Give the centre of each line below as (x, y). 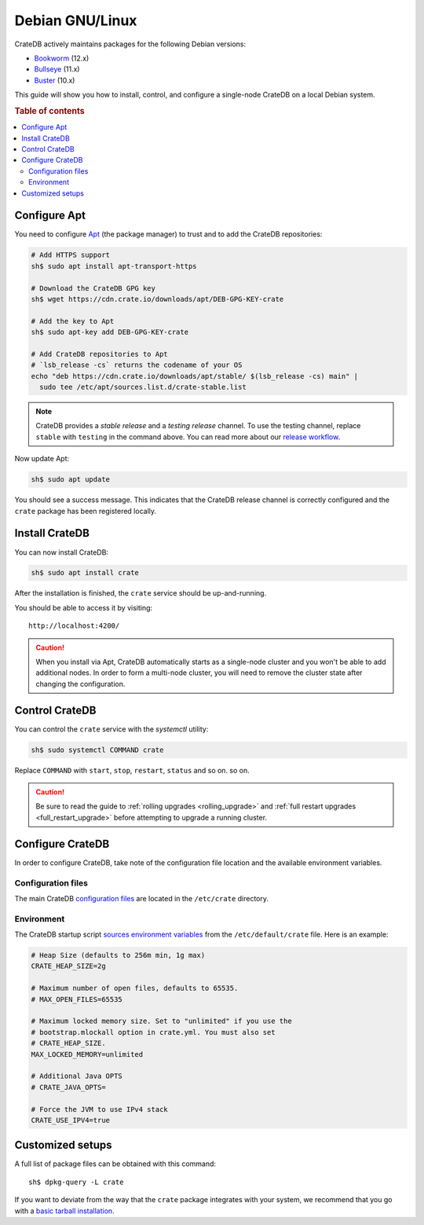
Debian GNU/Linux (76, 20)
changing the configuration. (80, 684)
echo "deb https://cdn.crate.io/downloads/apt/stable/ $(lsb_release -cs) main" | (195, 376)
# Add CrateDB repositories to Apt (99, 354)
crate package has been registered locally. (86, 511)
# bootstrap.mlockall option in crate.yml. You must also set (153, 1032)
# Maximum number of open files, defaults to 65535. (135, 988)
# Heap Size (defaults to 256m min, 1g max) (118, 955)
